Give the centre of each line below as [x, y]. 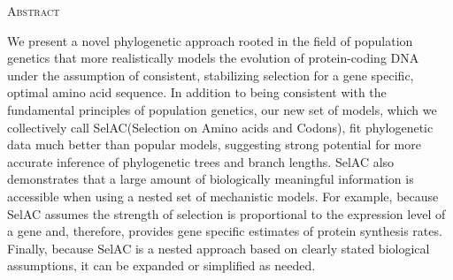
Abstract [34, 11]
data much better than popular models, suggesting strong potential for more [214, 144]
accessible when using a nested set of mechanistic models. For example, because [223, 196]
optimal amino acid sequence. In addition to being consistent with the [197, 92]
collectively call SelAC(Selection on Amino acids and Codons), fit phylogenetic [220, 127]
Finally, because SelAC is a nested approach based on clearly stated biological [219, 248]
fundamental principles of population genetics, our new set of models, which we [222, 109]
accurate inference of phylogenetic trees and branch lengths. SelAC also [201, 161]
